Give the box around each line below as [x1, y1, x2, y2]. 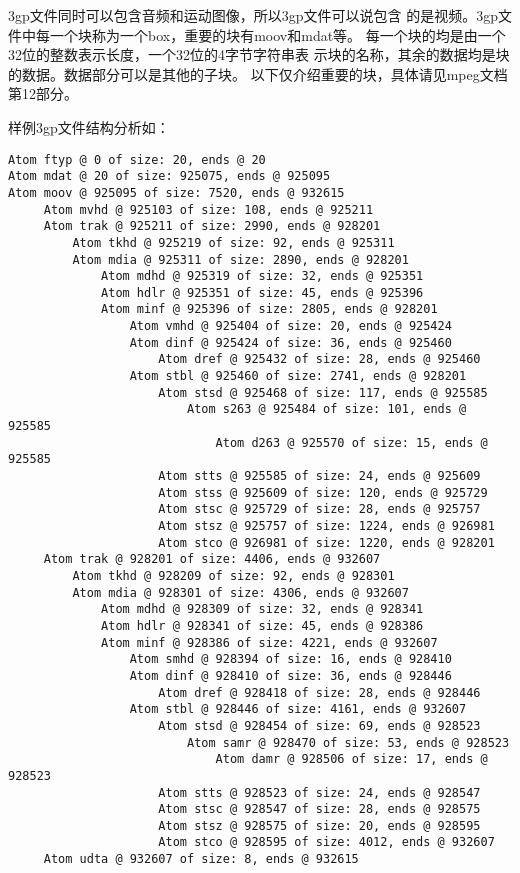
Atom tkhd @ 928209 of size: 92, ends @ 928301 [72, 568, 395, 583]
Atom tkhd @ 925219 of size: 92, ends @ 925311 [72, 235, 395, 250]
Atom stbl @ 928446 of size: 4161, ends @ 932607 [129, 702, 467, 717]
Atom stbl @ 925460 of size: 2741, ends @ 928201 [129, 369, 467, 384]
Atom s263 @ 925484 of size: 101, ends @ [186, 402, 467, 417]
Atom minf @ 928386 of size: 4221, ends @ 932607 [101, 635, 438, 650]
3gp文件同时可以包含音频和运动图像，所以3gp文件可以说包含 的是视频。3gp [8, 5, 499, 25]
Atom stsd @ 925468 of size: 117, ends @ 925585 [158, 385, 488, 400]
